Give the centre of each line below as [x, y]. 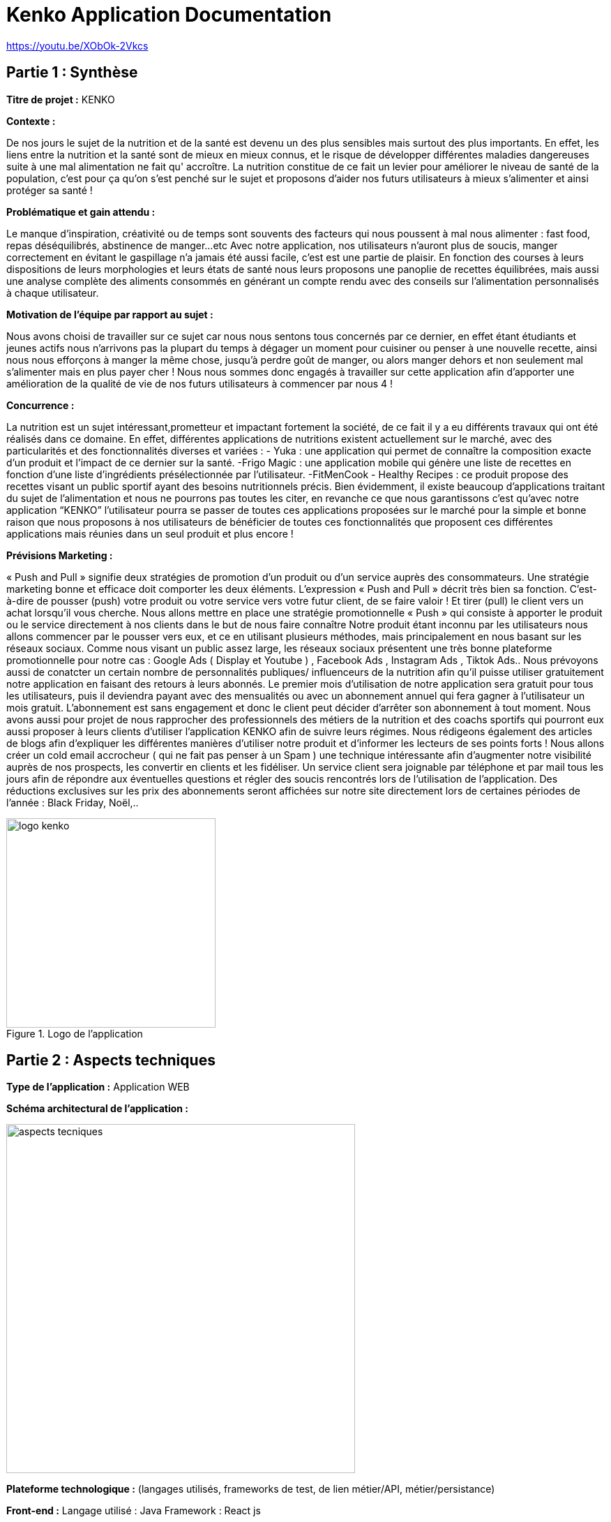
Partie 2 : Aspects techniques [111, 1061]
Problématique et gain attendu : [81, 212]
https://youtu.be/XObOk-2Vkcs [77, 45]
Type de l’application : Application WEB [98, 1087]
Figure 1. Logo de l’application [75, 1033]
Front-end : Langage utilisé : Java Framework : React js [134, 1511]
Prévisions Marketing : [60, 555]
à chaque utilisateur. [53, 293]
